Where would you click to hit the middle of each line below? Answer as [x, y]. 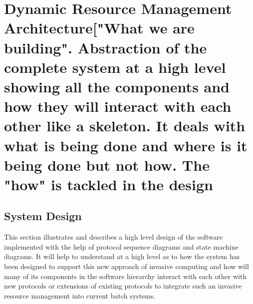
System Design [43, 216]
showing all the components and [117, 86]
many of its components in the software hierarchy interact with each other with [126, 276]
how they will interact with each [118, 106]
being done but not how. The [107, 164]
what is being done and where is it [126, 145]
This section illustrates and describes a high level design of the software [114, 237]
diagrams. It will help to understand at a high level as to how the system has [122, 256]
